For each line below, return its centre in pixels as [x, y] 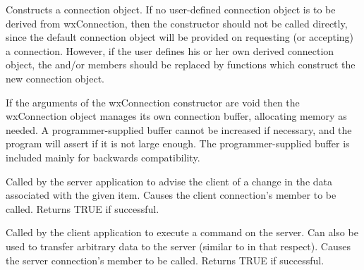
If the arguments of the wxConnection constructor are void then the [153, 102]
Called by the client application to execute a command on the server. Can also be [182, 232]
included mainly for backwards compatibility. [103, 157]
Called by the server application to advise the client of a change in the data [169, 181]
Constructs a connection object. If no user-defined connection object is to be [171, 9]
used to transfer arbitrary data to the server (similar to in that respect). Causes [178, 246]
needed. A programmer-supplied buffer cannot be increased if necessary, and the [179, 129]
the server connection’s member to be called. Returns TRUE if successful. [165, 260]
